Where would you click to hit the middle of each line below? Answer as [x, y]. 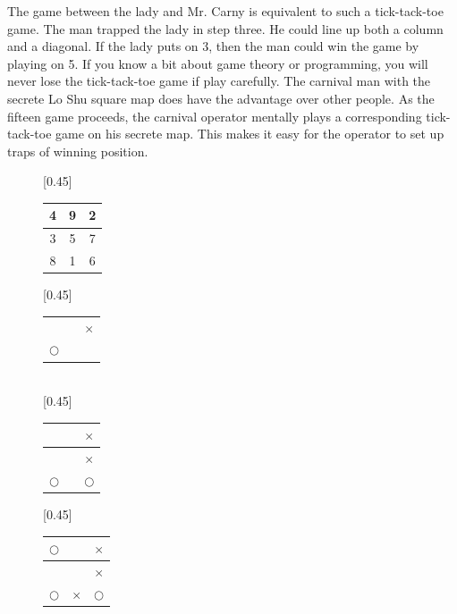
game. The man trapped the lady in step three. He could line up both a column [225, 28]
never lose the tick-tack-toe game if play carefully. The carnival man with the [219, 81]
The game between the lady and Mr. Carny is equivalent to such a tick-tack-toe [225, 11]
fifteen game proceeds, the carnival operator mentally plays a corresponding [215, 116]
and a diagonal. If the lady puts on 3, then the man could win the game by [213, 46]
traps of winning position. [78, 151]
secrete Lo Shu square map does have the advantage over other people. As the [221, 98]
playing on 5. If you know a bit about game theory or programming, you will [218, 63]
